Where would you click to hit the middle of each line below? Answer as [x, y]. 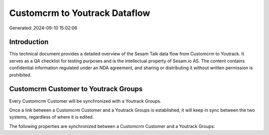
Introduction [29, 42]
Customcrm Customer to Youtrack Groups [76, 89]
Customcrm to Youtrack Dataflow [80, 13]
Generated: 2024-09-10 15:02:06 [43, 28]
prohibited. [20, 75]
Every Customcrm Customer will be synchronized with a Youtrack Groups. [85, 101]
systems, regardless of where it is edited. [52, 117]
